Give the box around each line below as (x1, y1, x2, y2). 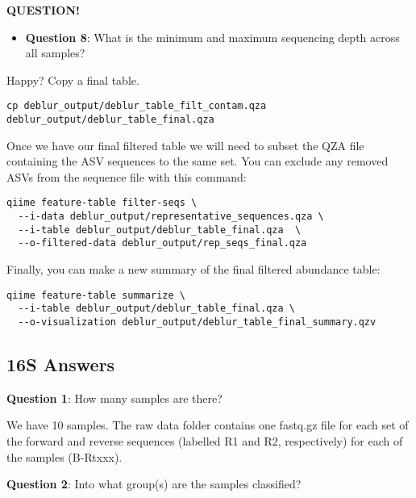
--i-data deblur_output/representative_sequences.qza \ (18, 211, 324, 223)
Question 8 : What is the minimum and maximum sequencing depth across (25, 28, 400, 45)
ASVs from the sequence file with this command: (6, 168, 247, 185)
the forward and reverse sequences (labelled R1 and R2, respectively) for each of (6, 433, 403, 450)
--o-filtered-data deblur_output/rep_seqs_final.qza (18, 237, 307, 249)
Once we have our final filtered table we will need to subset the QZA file (6, 136, 364, 153)
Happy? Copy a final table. (6, 71, 139, 88)
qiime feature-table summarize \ (6, 289, 185, 301)
